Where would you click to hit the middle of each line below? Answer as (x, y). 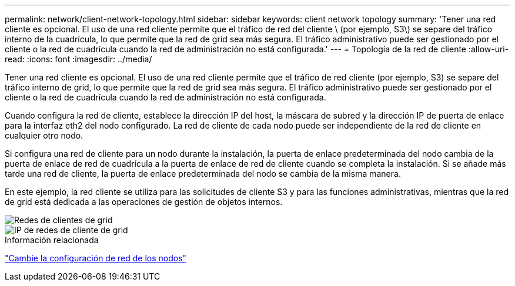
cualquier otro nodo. (44, 135)
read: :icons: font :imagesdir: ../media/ (78, 59)
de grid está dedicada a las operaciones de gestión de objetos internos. (144, 202)
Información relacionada (52, 240)
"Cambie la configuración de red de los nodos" (96, 258)
